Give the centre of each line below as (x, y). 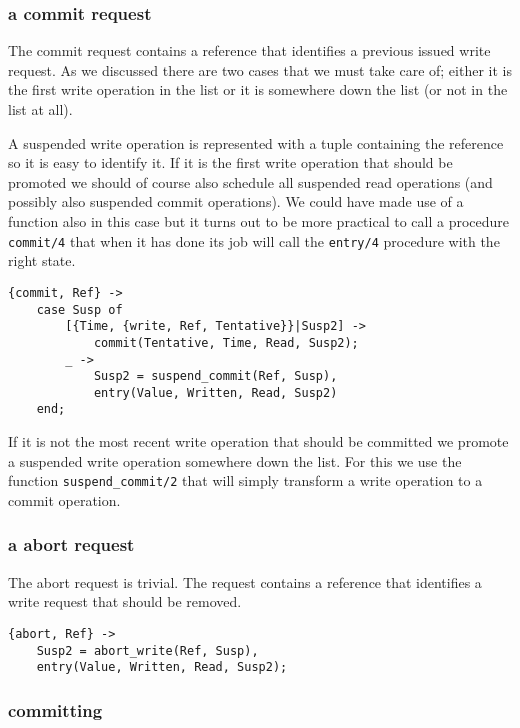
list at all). (40, 109)
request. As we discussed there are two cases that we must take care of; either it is (260, 69)
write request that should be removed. (125, 601)
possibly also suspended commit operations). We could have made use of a (236, 201)
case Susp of (79, 309)
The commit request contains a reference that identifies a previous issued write (249, 50)
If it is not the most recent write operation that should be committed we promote (258, 441)
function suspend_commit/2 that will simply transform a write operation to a (245, 480)
